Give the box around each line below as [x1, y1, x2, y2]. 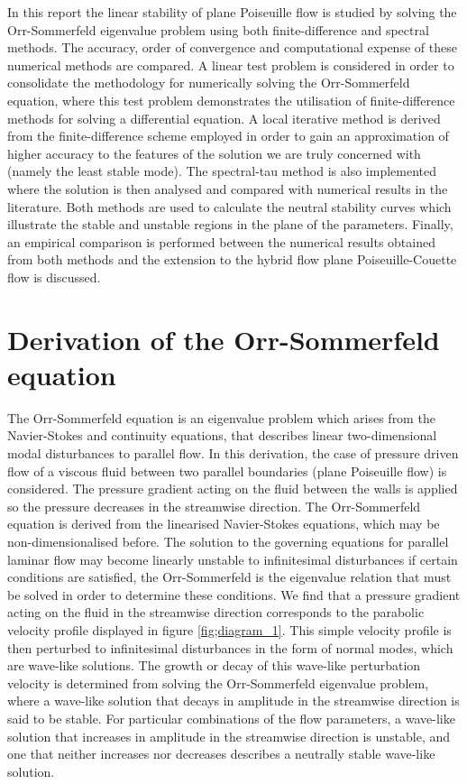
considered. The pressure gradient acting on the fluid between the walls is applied [7, 479, 458, 498]
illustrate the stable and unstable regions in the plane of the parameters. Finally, [7, 215, 453, 234]
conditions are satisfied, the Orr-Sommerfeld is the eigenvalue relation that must [7, 567, 452, 586]
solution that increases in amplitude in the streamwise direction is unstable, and [7, 726, 451, 745]
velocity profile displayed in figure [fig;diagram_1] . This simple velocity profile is [7, 620, 452, 639]
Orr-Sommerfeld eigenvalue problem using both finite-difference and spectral [7, 20, 429, 39]
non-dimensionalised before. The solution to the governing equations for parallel [7, 531, 449, 550]
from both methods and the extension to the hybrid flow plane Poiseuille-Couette [7, 250, 457, 269]
